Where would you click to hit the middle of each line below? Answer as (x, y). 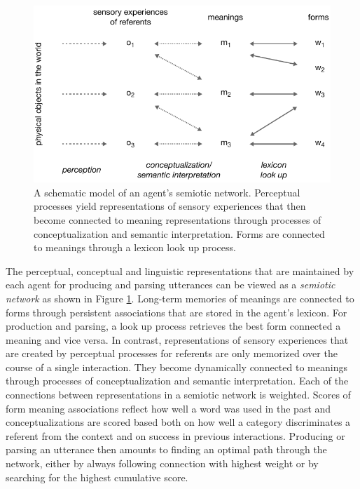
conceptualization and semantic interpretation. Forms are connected (179, 233)
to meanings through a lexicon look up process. (135, 247)
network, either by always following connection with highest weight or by (162, 463)
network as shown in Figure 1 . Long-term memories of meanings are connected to (180, 298)
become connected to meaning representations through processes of (178, 219)
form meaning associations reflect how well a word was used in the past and (168, 408)
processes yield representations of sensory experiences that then (170, 206)
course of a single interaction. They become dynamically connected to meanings (176, 367)
